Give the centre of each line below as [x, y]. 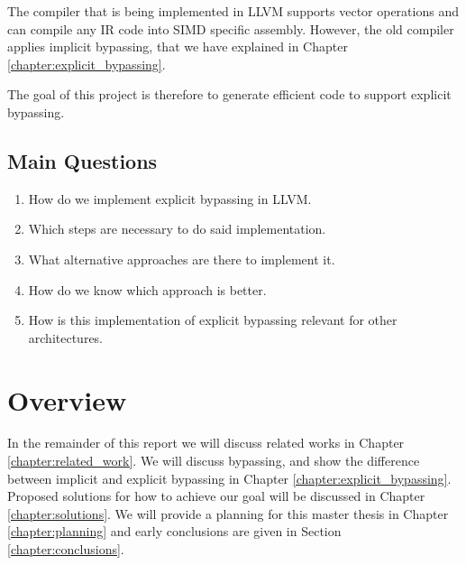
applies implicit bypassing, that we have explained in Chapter [178, 46]
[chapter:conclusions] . [66, 549]
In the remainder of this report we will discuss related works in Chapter [206, 443]
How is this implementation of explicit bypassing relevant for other [213, 320]
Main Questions [82, 160]
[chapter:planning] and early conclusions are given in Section [174, 531]
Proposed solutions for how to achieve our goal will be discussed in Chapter [216, 496]
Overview [67, 399]
